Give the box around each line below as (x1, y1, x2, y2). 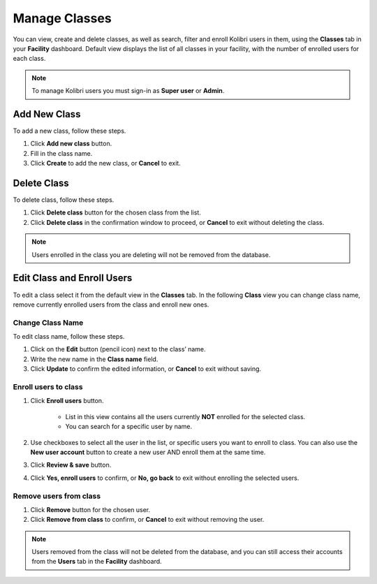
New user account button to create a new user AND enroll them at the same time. (30, 448, 266, 456)
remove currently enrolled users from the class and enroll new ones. (13, 300, 209, 309)
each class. (13, 54, 46, 63)
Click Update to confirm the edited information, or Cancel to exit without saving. (30, 365, 262, 373)
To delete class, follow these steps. (13, 196, 114, 204)
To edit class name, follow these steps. (13, 333, 125, 341)
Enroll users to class (13, 382, 83, 392)
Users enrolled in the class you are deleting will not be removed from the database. (31, 250, 271, 258)
